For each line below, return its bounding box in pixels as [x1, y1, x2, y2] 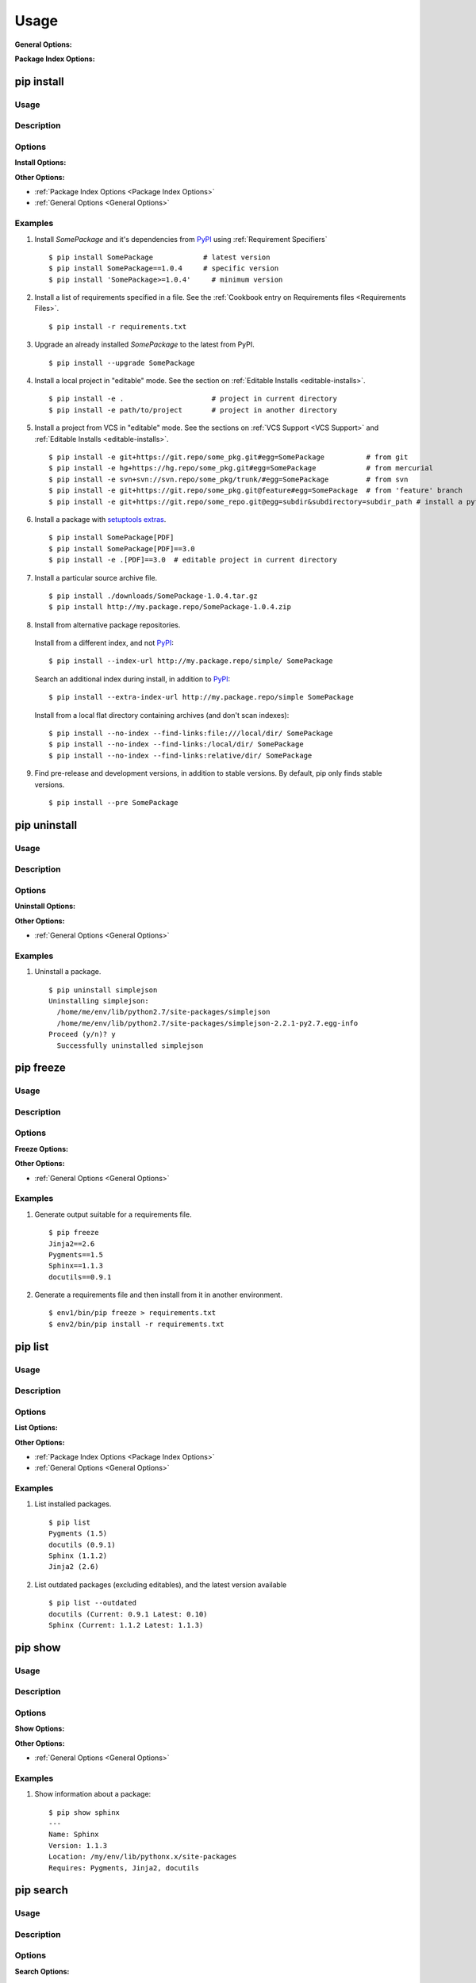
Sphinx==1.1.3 [48, 1261, 103, 1271]
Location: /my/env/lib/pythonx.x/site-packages [48, 1852, 237, 1862]
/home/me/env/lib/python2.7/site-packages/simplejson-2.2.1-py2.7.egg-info [56, 1018, 359, 1027]
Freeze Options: [14, 1144, 69, 1153]
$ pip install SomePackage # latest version [48, 252, 271, 262]
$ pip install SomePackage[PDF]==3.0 [48, 544, 196, 553]
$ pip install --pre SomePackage [48, 798, 178, 807]
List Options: [14, 1423, 59, 1433]
